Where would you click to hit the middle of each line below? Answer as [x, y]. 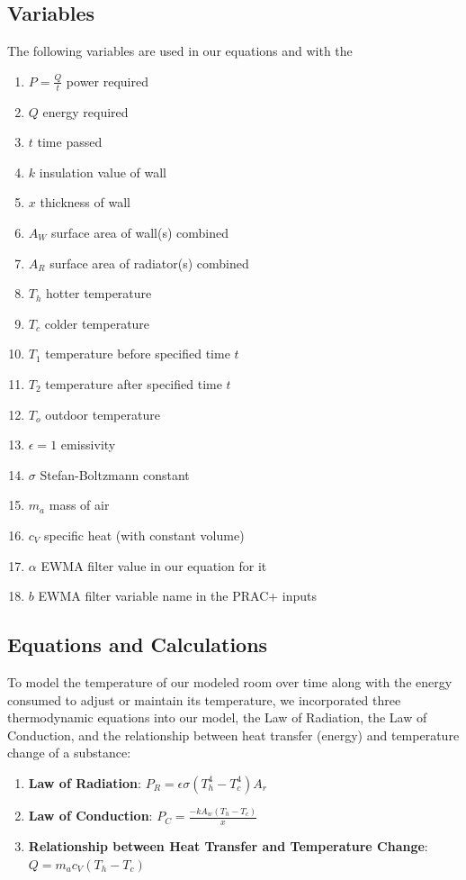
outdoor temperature [103, 414]
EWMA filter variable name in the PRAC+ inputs [178, 596]
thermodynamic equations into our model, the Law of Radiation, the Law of [217, 717]
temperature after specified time [134, 383]
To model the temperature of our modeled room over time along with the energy [230, 681]
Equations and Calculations [138, 644]
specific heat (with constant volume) [144, 535]
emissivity [88, 445]
